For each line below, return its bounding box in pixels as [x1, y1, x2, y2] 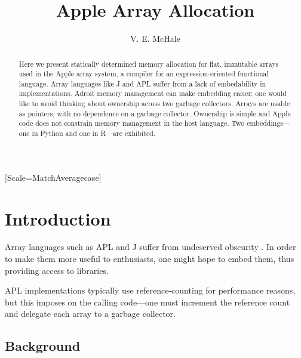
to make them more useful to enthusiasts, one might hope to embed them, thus [5, 252, 294, 265]
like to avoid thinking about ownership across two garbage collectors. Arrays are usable [19, 98, 290, 109]
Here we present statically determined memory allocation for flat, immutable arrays [19, 58, 279, 69]
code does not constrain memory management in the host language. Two [19, 118, 245, 128]
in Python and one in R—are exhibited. [32, 128, 156, 138]
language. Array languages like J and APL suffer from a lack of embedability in [19, 78, 266, 88]
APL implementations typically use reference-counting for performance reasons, [5, 284, 296, 297]
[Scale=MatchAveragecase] [5, 171, 102, 183]
